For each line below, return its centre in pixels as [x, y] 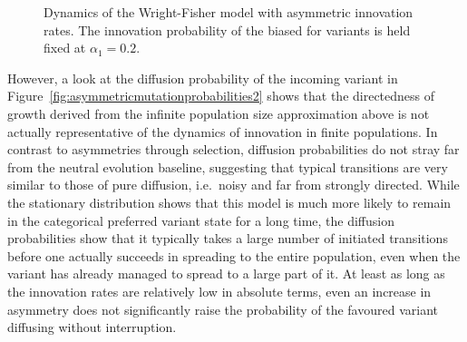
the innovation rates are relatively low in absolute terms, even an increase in [219, 291]
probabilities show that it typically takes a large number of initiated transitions [228, 238]
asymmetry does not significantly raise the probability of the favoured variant [223, 309]
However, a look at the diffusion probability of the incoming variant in [203, 78]
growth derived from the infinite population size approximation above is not [219, 113]
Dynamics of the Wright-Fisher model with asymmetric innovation [229, 12]
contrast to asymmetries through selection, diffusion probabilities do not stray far [233, 149]
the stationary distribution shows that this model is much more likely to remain [229, 202]
